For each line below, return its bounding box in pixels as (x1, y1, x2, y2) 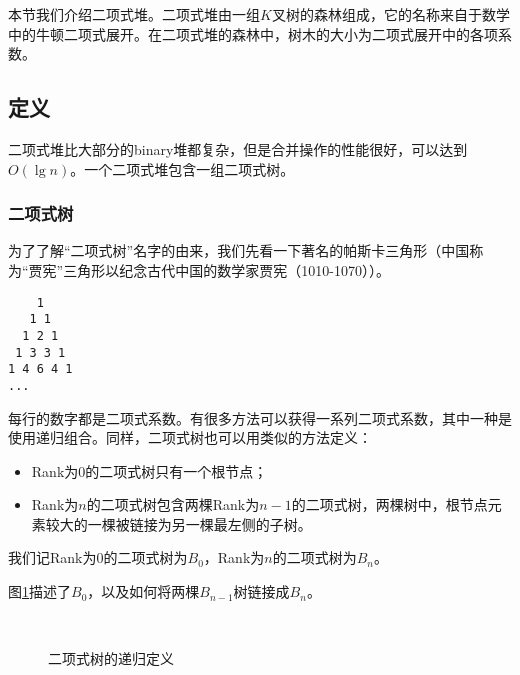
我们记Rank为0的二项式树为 (8, 547, 188, 568)
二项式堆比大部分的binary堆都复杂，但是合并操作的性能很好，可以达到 (8, 138, 468, 159)
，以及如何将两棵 (87, 581, 200, 602)
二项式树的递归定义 (48, 648, 174, 669)
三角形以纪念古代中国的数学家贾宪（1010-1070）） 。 (63, 259, 390, 280)
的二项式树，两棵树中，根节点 (291, 494, 488, 515)
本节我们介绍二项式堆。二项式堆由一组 (8, 4, 260, 24)
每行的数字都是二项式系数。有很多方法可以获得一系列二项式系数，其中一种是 (8, 407, 512, 428)
